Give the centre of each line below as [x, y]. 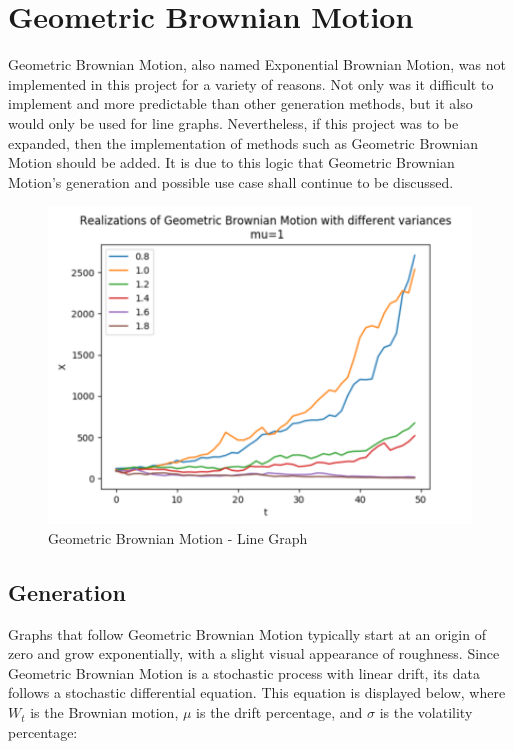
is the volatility [426, 712]
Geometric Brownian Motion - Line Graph [178, 537]
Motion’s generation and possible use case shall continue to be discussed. [231, 181]
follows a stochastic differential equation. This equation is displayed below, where [257, 692]
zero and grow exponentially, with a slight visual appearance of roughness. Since [254, 653]
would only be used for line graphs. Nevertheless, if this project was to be [233, 122]
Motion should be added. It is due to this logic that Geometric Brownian [231, 162]
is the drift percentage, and [279, 712]
